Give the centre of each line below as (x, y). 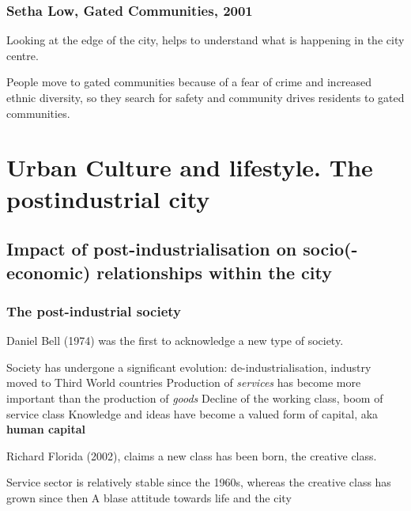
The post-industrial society (94, 310)
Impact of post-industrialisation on (152, 249)
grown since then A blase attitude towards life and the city (149, 497)
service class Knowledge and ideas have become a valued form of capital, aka (192, 413)
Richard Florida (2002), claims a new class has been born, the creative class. (192, 455)
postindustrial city (108, 198)
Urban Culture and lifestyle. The (190, 167)
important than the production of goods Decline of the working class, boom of (195, 397)
